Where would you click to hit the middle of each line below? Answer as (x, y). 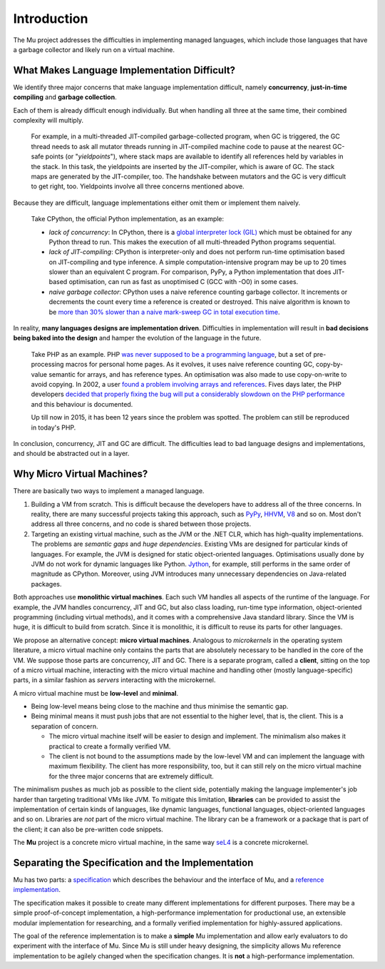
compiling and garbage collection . (65, 97)
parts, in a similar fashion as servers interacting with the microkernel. (114, 680)
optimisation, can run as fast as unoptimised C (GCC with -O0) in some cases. (184, 282)
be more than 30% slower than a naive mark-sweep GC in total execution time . (165, 312)
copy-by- (330, 365)
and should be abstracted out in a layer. (71, 454)
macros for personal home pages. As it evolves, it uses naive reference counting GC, (190, 365)
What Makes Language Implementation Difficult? (124, 70)
